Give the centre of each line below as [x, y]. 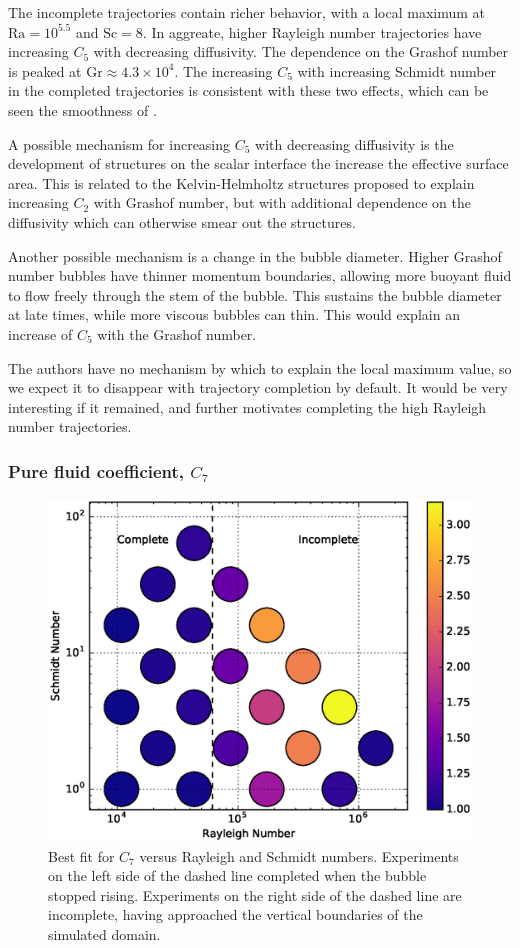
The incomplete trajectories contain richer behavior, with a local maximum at [247, 12]
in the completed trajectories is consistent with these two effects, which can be [248, 90]
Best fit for [81, 855]
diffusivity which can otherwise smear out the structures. [182, 221]
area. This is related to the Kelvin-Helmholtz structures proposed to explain [241, 182]
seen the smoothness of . [82, 109]
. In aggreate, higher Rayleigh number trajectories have [312, 31]
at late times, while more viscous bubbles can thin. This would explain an [234, 314]
